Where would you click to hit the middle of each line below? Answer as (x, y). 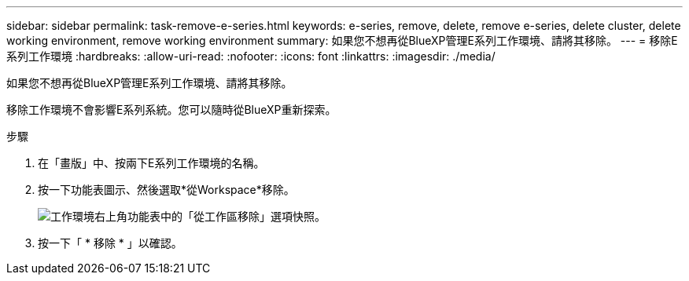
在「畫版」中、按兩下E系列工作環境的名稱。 (151, 163)
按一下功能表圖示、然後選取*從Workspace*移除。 (166, 190)
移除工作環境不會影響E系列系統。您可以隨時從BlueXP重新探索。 (171, 109)
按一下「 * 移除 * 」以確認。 (110, 243)
